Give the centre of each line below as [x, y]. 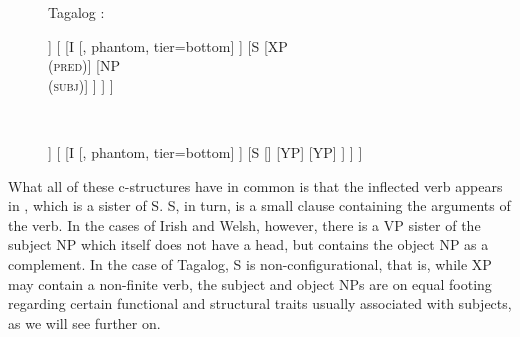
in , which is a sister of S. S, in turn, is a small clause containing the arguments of [259, 205]
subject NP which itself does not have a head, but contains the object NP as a [248, 244]
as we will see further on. [84, 322]
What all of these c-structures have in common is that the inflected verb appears [255, 185]
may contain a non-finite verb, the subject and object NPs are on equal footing [250, 283]
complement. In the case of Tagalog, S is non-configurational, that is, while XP [250, 263]
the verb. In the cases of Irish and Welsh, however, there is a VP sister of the [244, 224]
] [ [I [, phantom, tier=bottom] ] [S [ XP [168, 45]
